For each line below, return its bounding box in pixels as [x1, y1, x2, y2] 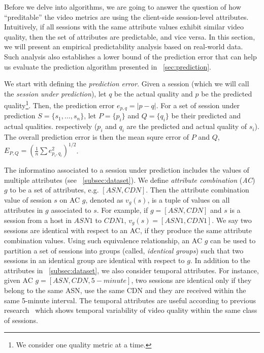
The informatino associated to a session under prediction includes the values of [4, 165, 249, 175]
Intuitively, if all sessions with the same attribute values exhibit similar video [4, 21, 244, 32]
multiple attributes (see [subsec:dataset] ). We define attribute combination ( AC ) [4, 174, 255, 185]
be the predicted [201, 88, 252, 99]
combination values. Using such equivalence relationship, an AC [4, 235, 203, 246]
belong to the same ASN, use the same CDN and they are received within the [4, 284, 246, 295]
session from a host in [4, 214, 72, 225]
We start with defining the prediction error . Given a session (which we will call [4, 78, 249, 89]
